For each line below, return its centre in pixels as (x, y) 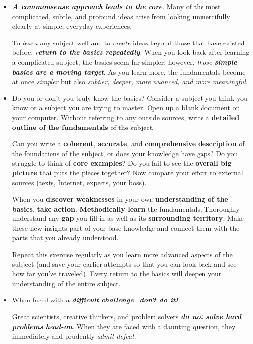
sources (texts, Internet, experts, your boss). (79, 182)
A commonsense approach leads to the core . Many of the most (116, 6)
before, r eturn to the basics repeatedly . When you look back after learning (131, 52)
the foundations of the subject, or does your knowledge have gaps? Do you (125, 153)
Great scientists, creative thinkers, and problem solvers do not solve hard (126, 317)
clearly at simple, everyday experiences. (72, 26)
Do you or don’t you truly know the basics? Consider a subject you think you (130, 98)
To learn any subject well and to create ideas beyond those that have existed (128, 42)
